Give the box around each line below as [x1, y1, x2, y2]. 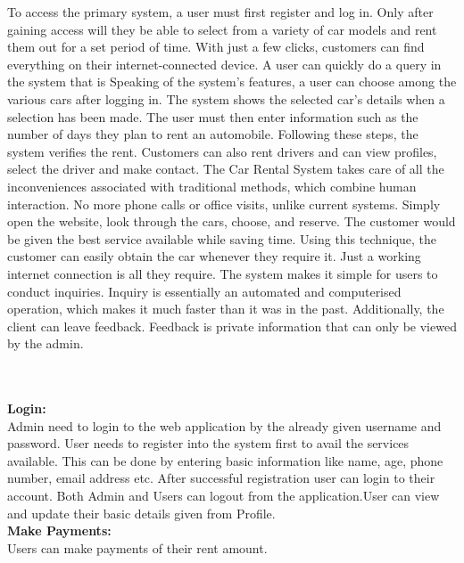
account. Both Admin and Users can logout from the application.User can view [7, 486, 440, 505]
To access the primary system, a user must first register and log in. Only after [7, 3, 434, 20]
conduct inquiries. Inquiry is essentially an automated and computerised [7, 281, 402, 300]
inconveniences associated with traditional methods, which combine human [7, 176, 417, 195]
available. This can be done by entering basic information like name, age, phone [7, 451, 443, 469]
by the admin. [7, 334, 84, 353]
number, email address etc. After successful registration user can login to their [7, 469, 435, 487]
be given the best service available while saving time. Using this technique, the [7, 229, 437, 248]
